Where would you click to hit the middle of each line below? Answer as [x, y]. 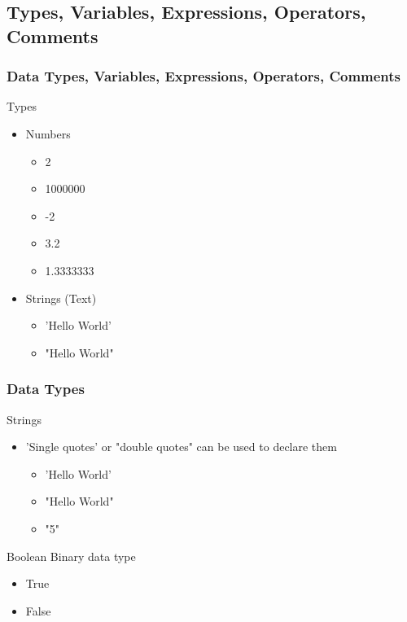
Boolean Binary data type [71, 556]
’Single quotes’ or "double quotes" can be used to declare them [181, 447]
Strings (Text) [61, 298]
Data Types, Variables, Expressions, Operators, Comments [204, 76]
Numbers [48, 133]
